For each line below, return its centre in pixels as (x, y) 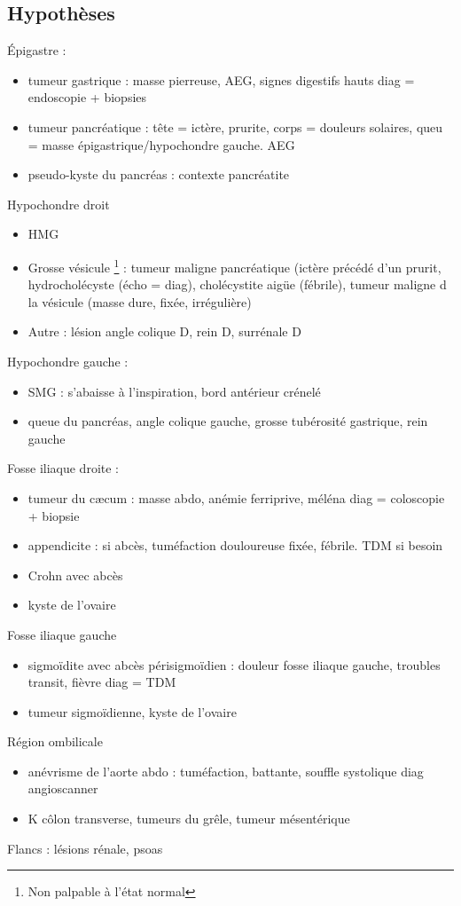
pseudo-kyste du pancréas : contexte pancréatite (159, 174)
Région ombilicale (55, 741)
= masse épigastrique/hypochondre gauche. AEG (161, 144)
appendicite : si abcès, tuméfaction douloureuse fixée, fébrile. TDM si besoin (235, 545)
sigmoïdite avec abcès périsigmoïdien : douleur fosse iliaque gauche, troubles (234, 664)
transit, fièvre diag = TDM (102, 682)
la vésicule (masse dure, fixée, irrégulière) (140, 301)
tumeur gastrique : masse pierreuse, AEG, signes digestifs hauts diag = (221, 79)
